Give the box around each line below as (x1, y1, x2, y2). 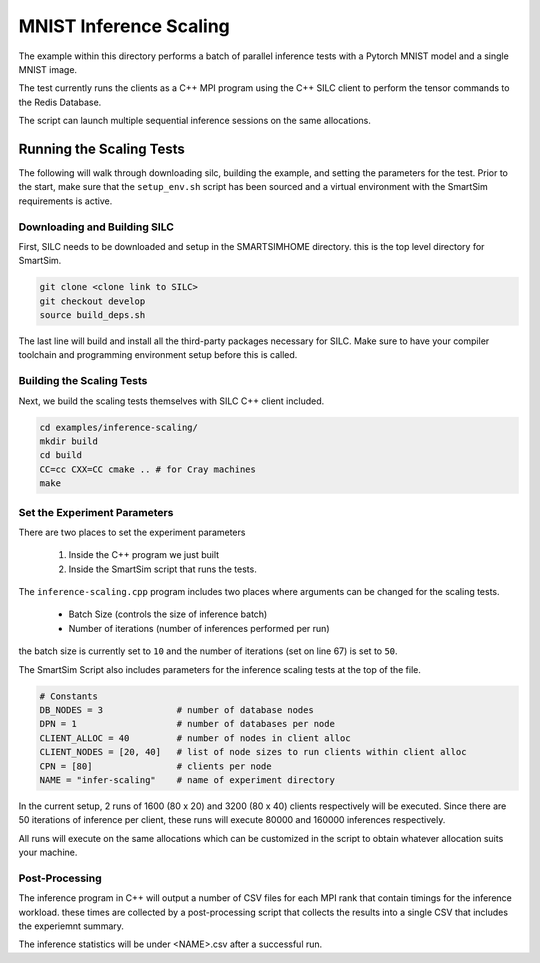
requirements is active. (18, 195, 113, 207)
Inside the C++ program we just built (68, 549, 220, 561)
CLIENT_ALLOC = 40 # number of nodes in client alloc (39, 732, 351, 744)
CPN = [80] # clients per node (39, 760, 272, 772)
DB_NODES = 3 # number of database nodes (39, 705, 314, 715)
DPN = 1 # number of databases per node (39, 718, 335, 730)
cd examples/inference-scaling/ (39, 421, 199, 433)
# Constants (39, 690, 99, 702)
